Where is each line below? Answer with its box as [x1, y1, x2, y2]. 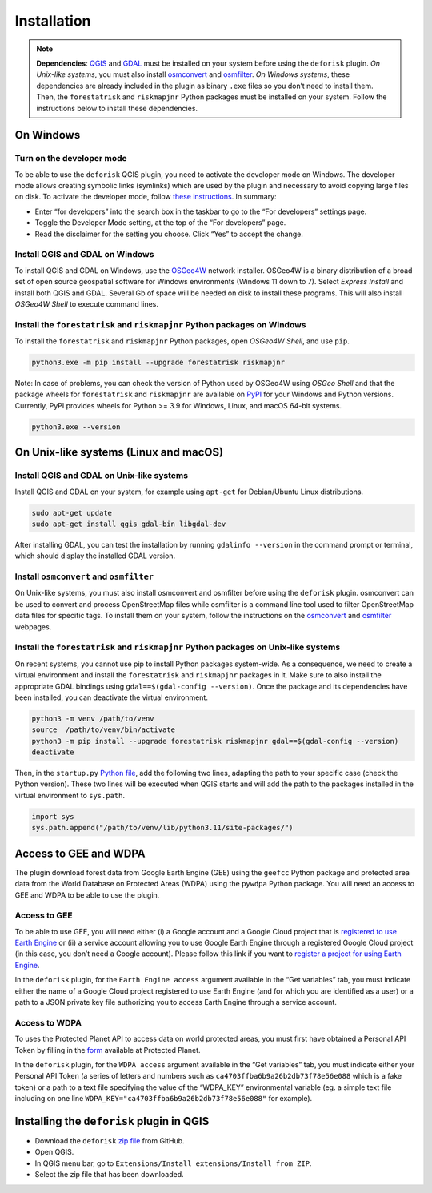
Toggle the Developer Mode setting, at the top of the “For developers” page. [34, 218, 286, 227]
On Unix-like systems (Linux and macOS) [14, 445, 224, 460]
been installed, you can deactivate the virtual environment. [14, 693, 208, 702]
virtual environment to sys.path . [14, 790, 126, 800]
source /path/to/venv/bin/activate [31, 725, 176, 734]
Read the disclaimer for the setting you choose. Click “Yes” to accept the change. [34, 229, 303, 239]
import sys [31, 812, 74, 821]
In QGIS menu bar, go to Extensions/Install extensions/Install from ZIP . [34, 1158, 312, 1168]
